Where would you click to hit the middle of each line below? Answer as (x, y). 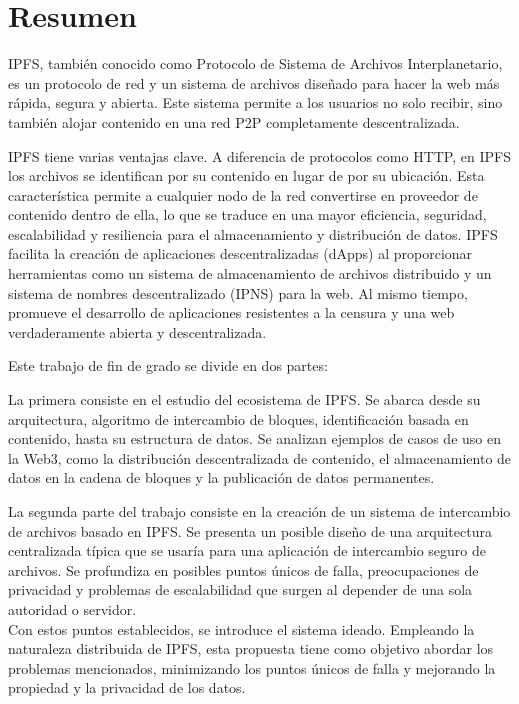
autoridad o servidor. (72, 608)
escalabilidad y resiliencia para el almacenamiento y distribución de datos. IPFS (253, 233)
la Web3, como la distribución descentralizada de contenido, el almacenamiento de (260, 457)
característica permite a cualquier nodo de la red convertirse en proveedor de (243, 194)
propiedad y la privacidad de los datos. (127, 687)
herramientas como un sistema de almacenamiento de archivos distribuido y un (250, 273)
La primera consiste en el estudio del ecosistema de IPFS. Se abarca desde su (244, 399)
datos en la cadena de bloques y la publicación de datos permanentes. (221, 477)
